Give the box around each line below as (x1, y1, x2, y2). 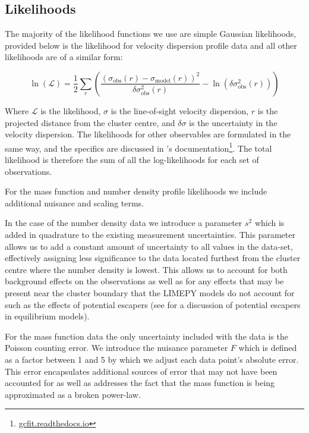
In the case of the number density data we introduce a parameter (5, 216, 242, 229)
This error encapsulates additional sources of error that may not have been (5, 365, 278, 377)
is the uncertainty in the (189, 116, 278, 128)
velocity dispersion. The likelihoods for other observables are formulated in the (5, 128, 291, 140)
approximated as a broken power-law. (5, 388, 141, 400)
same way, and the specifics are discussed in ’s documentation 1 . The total (5, 140, 272, 154)
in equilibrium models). (5, 310, 90, 322)
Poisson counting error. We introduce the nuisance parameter (5, 341, 228, 354)
